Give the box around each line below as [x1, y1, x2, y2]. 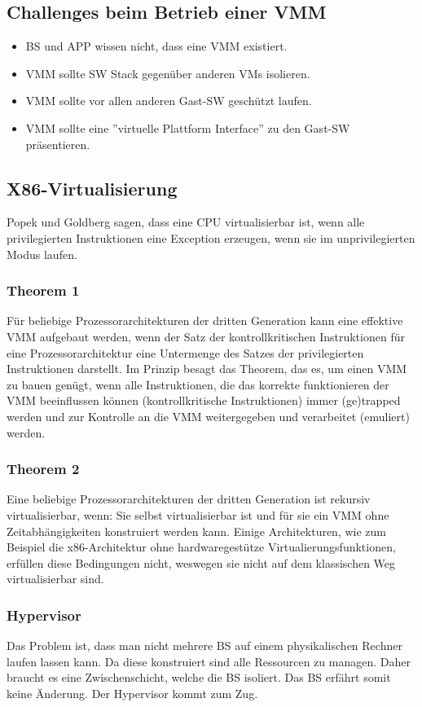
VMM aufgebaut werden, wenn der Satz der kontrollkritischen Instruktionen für [7, 327, 405, 345]
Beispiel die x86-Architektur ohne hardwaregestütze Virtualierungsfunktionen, [7, 538, 396, 555]
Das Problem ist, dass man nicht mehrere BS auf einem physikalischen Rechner [7, 637, 402, 654]
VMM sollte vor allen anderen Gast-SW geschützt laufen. [25, 92, 312, 109]
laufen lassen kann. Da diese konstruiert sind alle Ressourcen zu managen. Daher [7, 652, 411, 670]
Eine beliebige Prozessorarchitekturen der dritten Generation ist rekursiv [7, 490, 371, 507]
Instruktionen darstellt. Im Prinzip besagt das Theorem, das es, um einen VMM [7, 360, 407, 377]
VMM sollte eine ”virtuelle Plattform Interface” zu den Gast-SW [25, 119, 350, 136]
